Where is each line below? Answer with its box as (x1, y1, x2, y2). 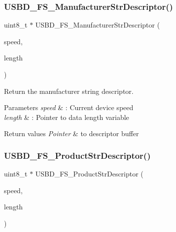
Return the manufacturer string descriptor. (4, 86, 134, 96)
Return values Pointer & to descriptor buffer (4, 128, 139, 139)
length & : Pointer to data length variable (4, 112, 129, 122)
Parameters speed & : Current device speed (4, 102, 134, 113)
